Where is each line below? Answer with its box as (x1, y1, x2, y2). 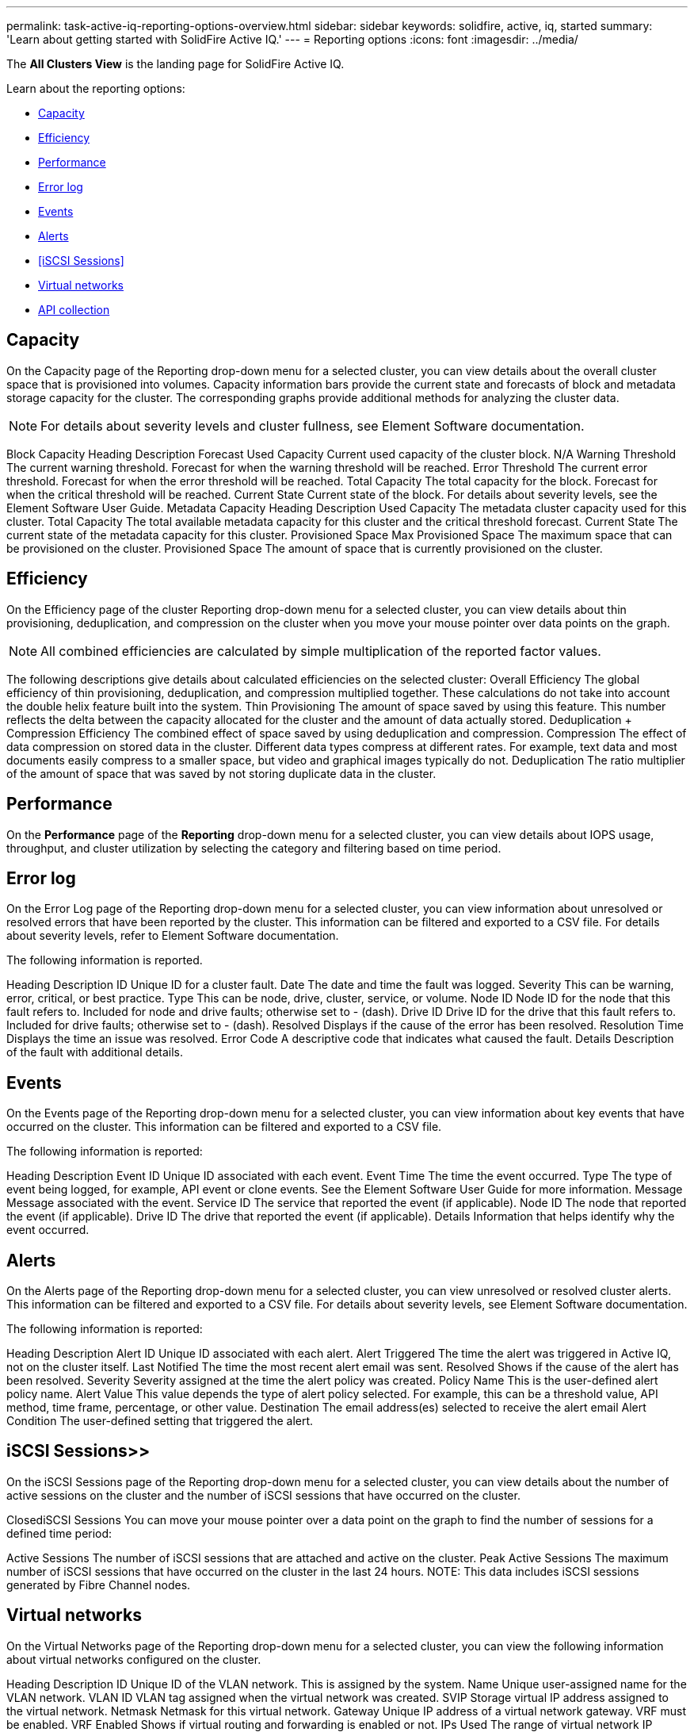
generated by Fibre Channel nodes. (6, 1577, 191, 1592)
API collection (38, 303, 110, 316)
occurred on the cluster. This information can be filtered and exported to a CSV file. (6, 1120, 442, 1134)
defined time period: (6, 1526, 112, 1540)
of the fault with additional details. (6, 1045, 184, 1060)
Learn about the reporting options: (6, 82, 185, 95)
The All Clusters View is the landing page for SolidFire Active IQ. (6, 57, 345, 71)
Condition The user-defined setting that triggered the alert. (6, 1414, 314, 1428)
